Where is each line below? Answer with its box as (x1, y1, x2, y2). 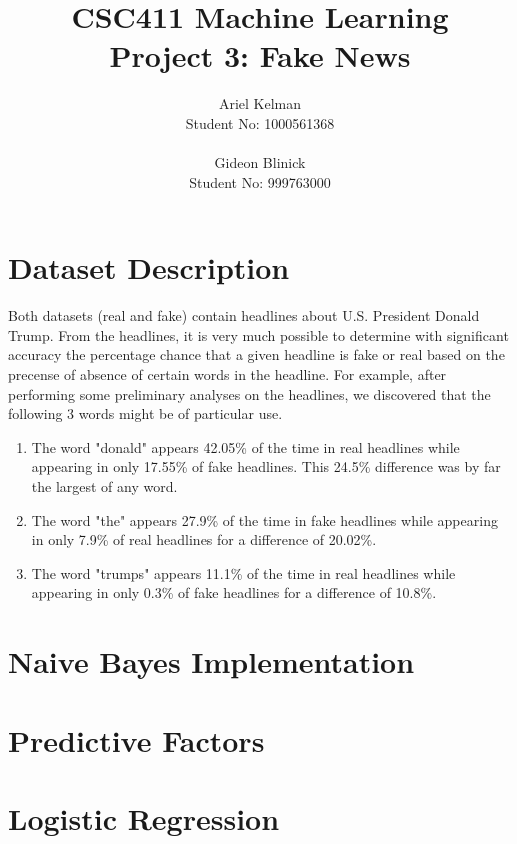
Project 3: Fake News (109, 35, 411, 76)
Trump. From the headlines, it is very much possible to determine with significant (8, 324, 509, 345)
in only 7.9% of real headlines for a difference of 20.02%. (31, 529, 377, 550)
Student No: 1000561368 (185, 112, 335, 133)
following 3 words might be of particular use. (8, 403, 283, 424)
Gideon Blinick (214, 152, 306, 173)
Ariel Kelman (218, 93, 302, 114)
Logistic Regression (8, 797, 280, 838)
